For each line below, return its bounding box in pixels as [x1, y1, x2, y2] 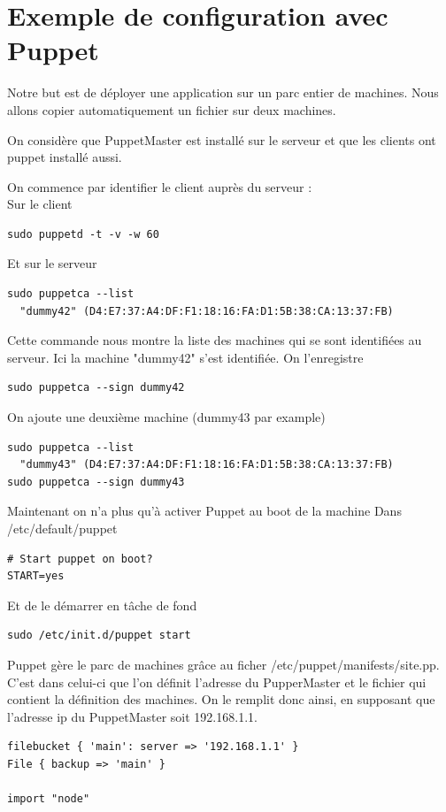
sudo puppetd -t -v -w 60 [7, 227, 159, 241]
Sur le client [7, 195, 73, 213]
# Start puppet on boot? [7, 552, 153, 565]
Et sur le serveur [7, 254, 97, 272]
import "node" [7, 793, 90, 806]
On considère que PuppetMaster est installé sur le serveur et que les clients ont [7, 130, 436, 149]
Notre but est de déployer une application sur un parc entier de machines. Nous [7, 83, 439, 102]
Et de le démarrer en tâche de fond [7, 595, 197, 614]
